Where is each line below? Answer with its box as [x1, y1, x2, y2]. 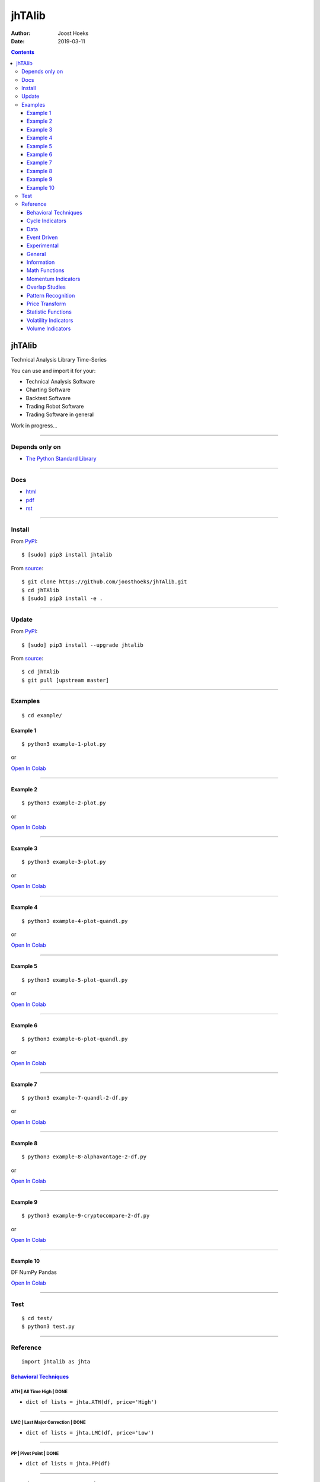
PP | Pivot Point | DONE [11, 1450, 59, 1457]
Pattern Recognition [27, 292, 75, 299]
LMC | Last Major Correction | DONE [11, 1420, 86, 1426]
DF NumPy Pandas [11, 1269, 57, 1276]
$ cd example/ [21, 712, 62, 718]
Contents [11, 49, 35, 56]
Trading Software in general [25, 411, 94, 418]
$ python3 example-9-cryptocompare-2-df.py [21, 1212, 150, 1219]
